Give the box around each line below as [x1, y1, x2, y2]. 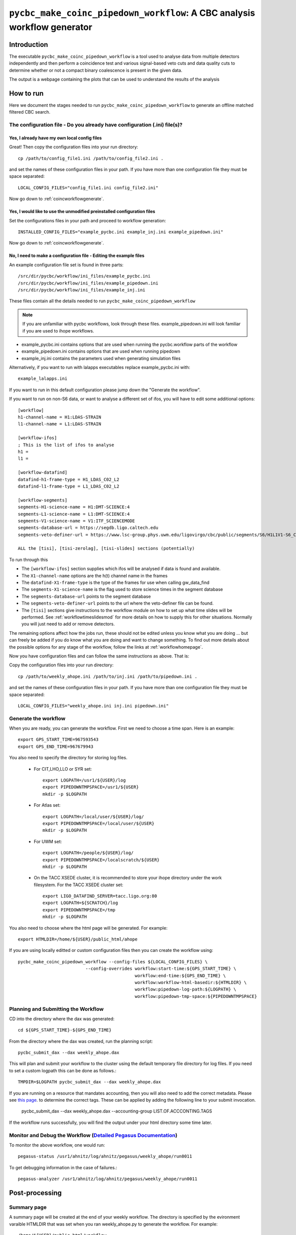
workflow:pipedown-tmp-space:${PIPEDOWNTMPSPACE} [135, 993, 258, 999]
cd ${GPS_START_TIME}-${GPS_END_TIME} [18, 1028, 112, 1033]
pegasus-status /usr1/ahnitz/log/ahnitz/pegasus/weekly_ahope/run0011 [18, 1153, 192, 1159]
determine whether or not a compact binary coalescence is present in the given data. [9, 67, 183, 73]
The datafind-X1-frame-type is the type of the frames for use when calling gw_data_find [21, 579, 210, 585]
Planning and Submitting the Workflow [9, 1005, 104, 1012]
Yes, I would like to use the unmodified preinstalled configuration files [9, 208, 155, 214]
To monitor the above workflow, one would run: [9, 1142, 106, 1148]
